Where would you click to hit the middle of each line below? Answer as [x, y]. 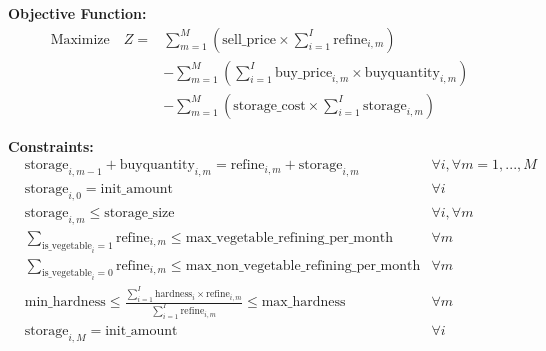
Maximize [80, 39]
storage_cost [269, 105]
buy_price [303, 72]
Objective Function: [77, 13]
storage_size [139, 212]
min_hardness [65, 302]
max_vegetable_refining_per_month [289, 237]
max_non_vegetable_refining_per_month [303, 265]
